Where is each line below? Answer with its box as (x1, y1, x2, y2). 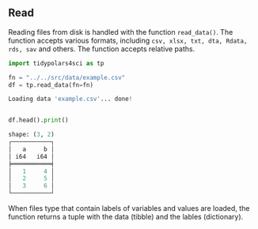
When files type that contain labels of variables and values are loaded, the (8, 204, 250, 213)
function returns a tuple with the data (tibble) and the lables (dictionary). (8, 212, 244, 222)
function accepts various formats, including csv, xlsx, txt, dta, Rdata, (8, 36, 248, 45)
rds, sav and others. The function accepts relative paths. (8, 43, 195, 54)
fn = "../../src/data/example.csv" (8, 73, 126, 81)
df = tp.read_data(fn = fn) (8, 81, 93, 89)
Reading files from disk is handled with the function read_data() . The (8, 27, 233, 36)
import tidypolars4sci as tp (8, 59, 104, 67)
